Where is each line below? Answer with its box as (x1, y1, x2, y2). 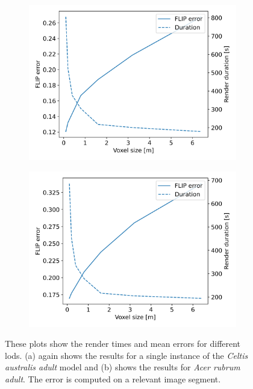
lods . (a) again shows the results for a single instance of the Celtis (5, 349, 248, 361)
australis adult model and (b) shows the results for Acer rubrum (5, 361, 240, 373)
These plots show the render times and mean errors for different (5, 337, 241, 350)
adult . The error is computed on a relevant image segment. (5, 372, 221, 385)
